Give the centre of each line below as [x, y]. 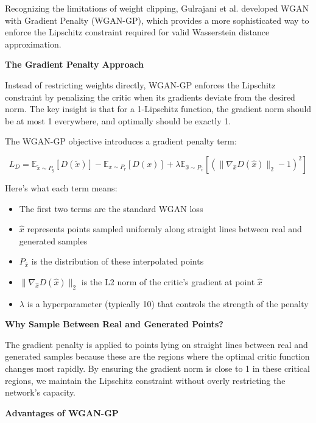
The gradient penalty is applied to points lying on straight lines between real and [156, 344]
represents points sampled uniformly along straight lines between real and [164, 229]
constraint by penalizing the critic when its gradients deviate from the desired [150, 97]
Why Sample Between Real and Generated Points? [114, 324]
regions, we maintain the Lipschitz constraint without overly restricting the [145, 380]
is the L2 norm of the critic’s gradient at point [168, 281]
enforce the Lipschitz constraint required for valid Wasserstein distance [137, 32]
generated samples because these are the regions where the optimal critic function [157, 356]
